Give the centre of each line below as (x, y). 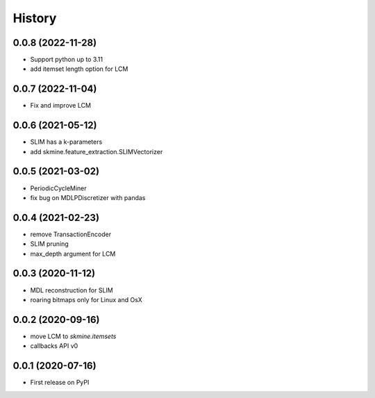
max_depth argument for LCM (73, 254)
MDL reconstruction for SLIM (72, 290)
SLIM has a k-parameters (66, 142)
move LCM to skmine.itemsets (73, 336)
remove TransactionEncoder (70, 234)
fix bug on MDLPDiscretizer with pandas (88, 197)
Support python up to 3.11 (67, 60)
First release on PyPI (60, 383)
